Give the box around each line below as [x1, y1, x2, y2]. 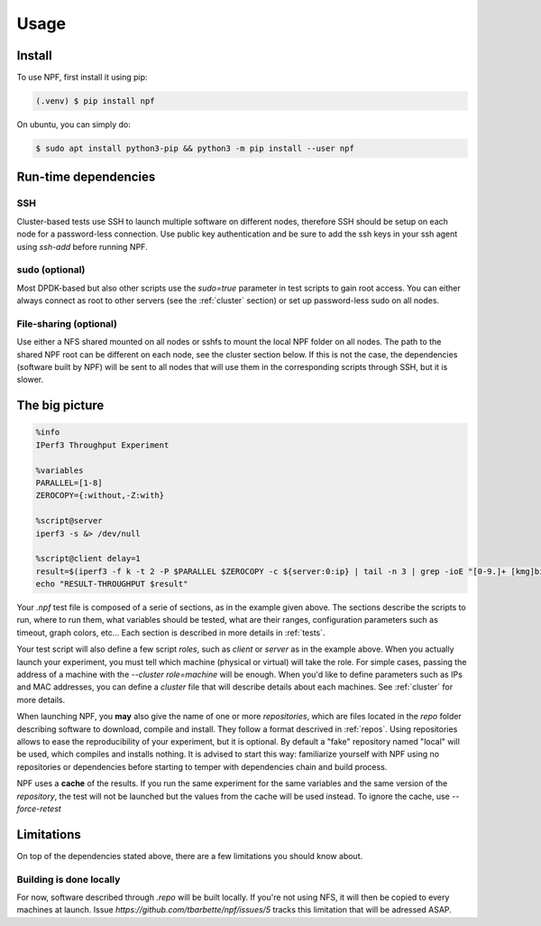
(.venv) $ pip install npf [35, 96, 155, 106]
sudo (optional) [16, 264, 86, 276]
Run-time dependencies [16, 170, 156, 185]
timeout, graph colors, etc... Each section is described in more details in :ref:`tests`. [16, 627, 326, 638]
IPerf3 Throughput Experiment [35, 440, 170, 450]
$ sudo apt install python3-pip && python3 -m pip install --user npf [35, 144, 355, 153]
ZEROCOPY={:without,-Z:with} [35, 490, 165, 501]
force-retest [16, 803, 62, 814]
